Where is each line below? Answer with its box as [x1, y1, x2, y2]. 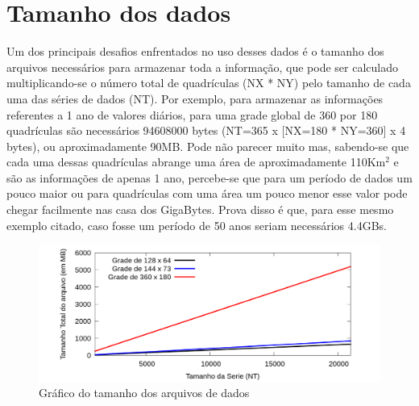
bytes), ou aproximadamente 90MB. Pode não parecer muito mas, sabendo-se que [6, 137, 409, 154]
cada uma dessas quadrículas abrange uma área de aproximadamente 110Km [6, 153, 386, 170]
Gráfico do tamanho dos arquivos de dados [39, 384, 250, 401]
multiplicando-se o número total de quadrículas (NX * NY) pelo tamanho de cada [6, 74, 411, 91]
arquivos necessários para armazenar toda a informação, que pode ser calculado [6, 58, 398, 75]
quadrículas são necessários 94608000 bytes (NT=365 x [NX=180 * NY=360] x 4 [6, 122, 406, 139]
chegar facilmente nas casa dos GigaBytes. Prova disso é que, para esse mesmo [6, 201, 394, 218]
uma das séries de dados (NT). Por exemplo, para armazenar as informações [6, 90, 384, 107]
